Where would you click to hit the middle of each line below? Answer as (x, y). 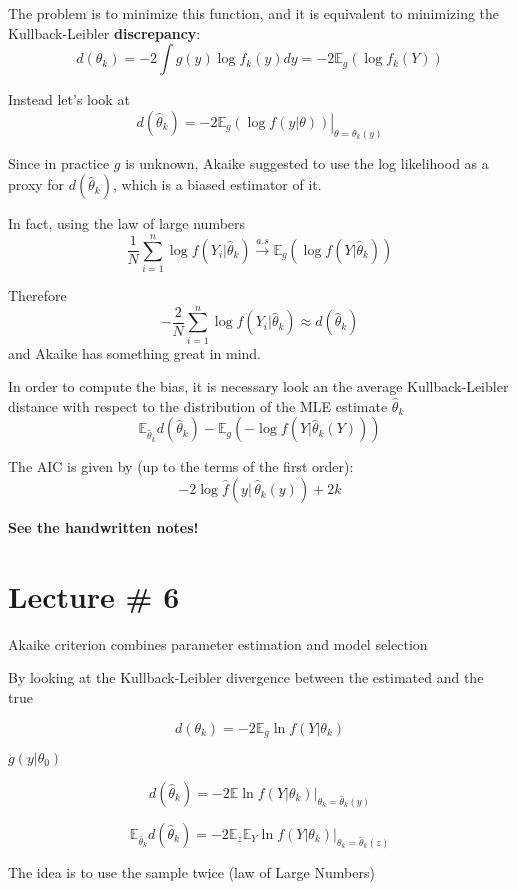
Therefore (37, 294)
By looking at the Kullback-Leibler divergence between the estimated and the (246, 677)
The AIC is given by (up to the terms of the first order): (181, 466)
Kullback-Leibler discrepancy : (104, 32)
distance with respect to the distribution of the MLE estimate (198, 405)
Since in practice (59, 162)
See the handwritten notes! (103, 527)
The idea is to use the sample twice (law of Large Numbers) (191, 872)
